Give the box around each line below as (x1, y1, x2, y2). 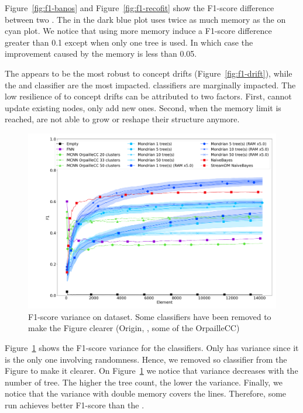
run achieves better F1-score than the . (5, 399, 144, 411)
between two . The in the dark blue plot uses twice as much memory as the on (5, 13, 286, 25)
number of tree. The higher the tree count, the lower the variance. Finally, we (5, 376, 283, 388)
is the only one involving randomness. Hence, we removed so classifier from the (5, 353, 287, 365)
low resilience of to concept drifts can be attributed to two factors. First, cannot (5, 90, 292, 102)
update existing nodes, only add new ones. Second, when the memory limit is (5, 101, 281, 113)
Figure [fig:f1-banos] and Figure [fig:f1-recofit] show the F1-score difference (5, 2, 274, 13)
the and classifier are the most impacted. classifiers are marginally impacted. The (5, 78, 296, 91)
